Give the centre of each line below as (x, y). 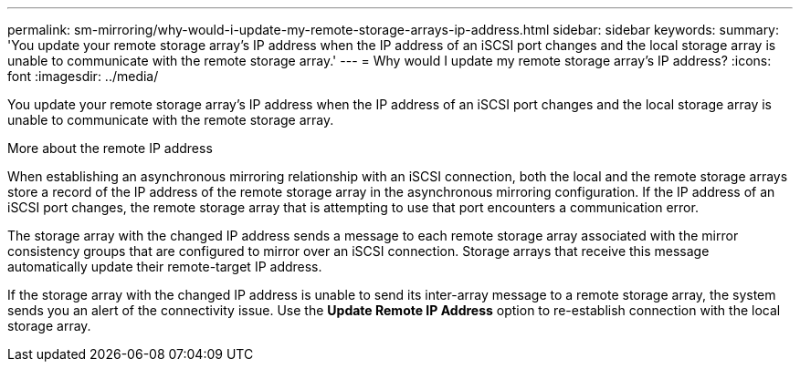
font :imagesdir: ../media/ (83, 76)
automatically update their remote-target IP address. (165, 266)
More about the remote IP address (110, 148)
